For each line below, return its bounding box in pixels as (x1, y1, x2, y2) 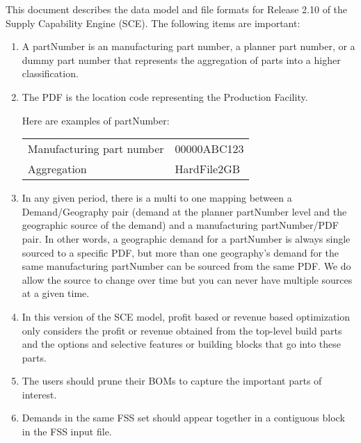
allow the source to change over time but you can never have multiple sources (22, 272, 353, 287)
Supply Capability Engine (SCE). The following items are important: (6, 15, 300, 30)
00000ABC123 (175, 140, 244, 157)
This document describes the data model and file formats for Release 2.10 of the (6, 2, 348, 16)
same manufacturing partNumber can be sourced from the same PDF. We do (22, 259, 351, 273)
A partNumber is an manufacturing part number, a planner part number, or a (22, 39, 355, 54)
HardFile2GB (175, 161, 241, 177)
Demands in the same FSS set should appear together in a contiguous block (22, 410, 345, 425)
